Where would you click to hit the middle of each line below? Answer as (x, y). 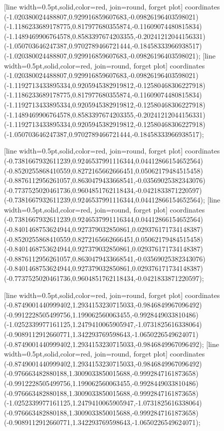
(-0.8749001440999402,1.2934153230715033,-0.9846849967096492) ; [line (112, 344)
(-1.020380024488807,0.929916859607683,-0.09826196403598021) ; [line (110, 55)
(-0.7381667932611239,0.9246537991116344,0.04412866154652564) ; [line (112, 200)
